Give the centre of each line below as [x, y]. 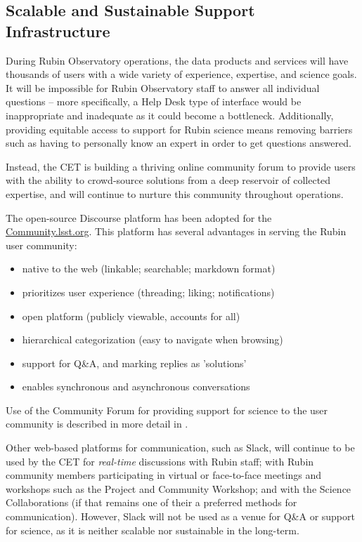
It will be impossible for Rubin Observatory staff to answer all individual [163, 87]
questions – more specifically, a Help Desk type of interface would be [154, 101]
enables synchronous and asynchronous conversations [136, 386]
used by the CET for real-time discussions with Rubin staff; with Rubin [160, 461]
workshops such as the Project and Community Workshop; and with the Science [179, 488]
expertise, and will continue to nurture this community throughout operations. [175, 193]
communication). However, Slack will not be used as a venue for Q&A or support [180, 516]
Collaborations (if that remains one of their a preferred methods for [151, 502]
